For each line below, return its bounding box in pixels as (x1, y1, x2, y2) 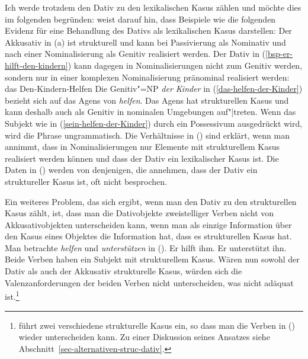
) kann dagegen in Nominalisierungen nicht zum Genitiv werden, (68, 59, 303, 71)
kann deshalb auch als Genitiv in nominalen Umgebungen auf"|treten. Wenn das (5, 105, 296, 118)
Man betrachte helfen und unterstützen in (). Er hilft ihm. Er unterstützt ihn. (5, 241, 287, 254)
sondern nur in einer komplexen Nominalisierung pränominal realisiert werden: (5, 70, 290, 83)
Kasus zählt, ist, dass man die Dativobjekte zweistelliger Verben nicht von (5, 207, 274, 219)
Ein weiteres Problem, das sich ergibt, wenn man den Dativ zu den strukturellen (5, 195, 297, 207)
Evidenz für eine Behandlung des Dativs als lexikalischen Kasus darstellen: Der (5, 24, 292, 37)
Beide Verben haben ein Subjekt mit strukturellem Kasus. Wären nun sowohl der (5, 253, 300, 265)
